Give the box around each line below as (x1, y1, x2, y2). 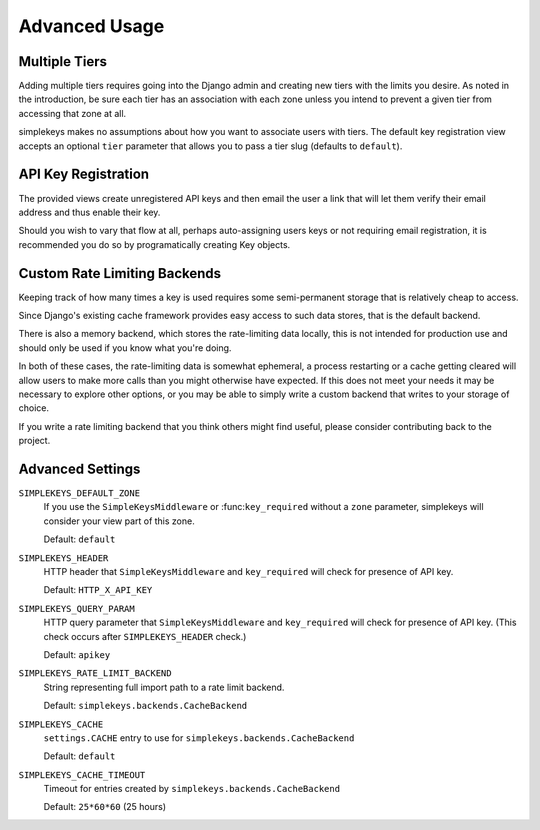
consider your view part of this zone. (43, 515, 195, 527)
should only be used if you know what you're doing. (18, 341, 232, 354)
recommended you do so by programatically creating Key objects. (18, 238, 291, 250)
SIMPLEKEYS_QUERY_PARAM (18, 603, 135, 614)
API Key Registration (18, 166, 150, 183)
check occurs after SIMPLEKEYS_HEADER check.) (43, 630, 247, 642)
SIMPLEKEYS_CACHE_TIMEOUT (18, 769, 146, 780)
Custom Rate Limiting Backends (18, 265, 222, 282)
